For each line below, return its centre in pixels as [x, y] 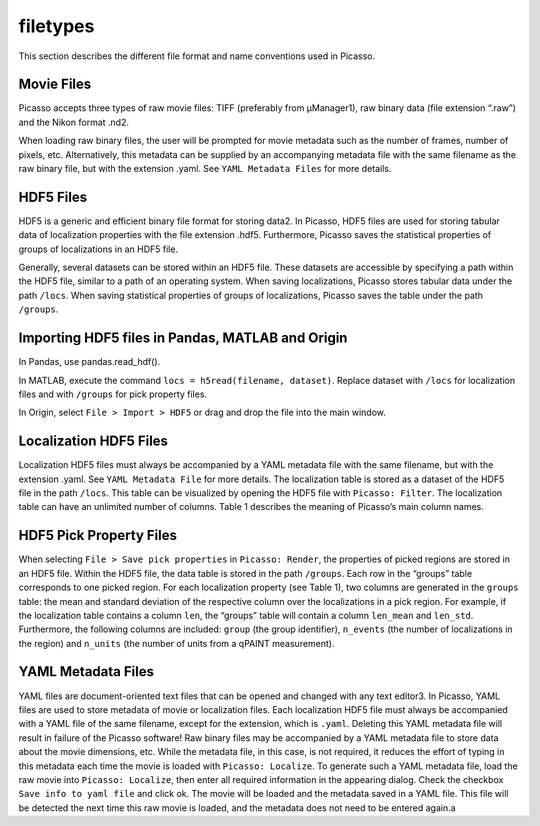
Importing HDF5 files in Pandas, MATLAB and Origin [183, 338]
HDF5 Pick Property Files [98, 535]
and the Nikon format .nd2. [74, 122]
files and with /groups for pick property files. [113, 394]
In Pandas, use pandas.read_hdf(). [89, 362]
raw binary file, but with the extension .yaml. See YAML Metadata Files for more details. [205, 169]
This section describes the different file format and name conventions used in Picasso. [197, 56]
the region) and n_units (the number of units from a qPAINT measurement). [176, 643]
